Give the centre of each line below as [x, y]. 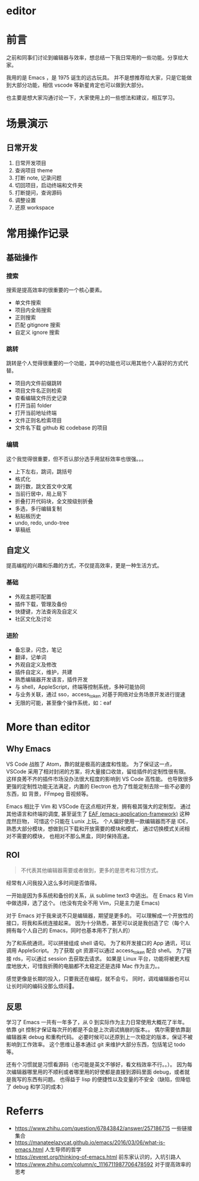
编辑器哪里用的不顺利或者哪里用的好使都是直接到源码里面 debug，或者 [98, 1072]
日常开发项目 [30, 163]
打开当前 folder [33, 406]
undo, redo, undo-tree [42, 522]
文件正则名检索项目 [38, 421]
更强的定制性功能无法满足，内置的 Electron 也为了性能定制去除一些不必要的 [99, 786]
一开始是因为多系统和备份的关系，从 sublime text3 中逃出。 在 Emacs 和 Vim [100, 895]
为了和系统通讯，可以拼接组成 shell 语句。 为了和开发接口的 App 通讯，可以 [99, 943]
